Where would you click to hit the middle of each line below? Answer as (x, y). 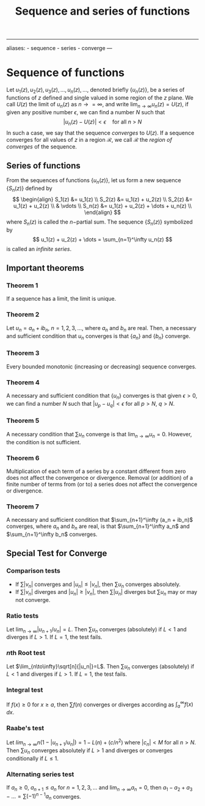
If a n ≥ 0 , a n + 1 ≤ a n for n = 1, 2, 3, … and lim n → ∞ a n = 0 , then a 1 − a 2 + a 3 (99, 788)
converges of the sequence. (42, 146)
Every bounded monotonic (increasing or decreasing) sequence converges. (102, 366)
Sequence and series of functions (103, 11)
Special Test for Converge (57, 553)
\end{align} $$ (103, 212)
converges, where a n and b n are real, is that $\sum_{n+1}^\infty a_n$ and (98, 527)
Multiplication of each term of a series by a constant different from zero (96, 471)
